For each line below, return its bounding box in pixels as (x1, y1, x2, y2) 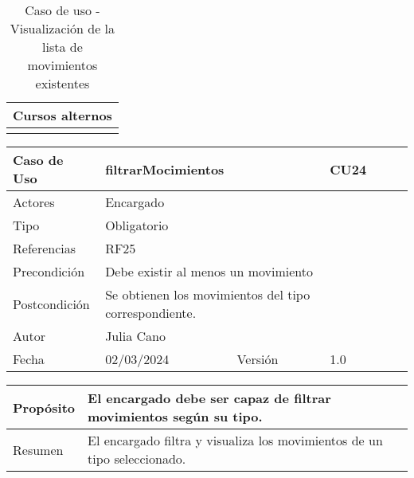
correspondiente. (105, 304, 197, 322)
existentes (35, 74, 90, 92)
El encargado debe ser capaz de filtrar (88, 389, 331, 407)
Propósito (13, 398, 76, 417)
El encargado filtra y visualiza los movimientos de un (88, 431, 383, 449)
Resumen (13, 440, 64, 459)
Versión (236, 350, 279, 368)
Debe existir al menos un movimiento (105, 262, 314, 280)
